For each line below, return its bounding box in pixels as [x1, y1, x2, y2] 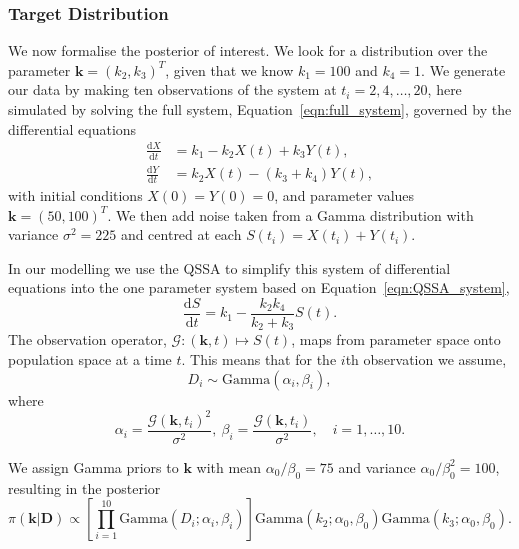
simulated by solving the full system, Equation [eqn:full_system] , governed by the [8, 99, 512, 119]
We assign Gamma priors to [8, 456, 179, 477]
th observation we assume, [345, 349, 507, 370]
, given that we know [165, 59, 294, 80]
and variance [338, 456, 416, 477]
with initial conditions [8, 184, 143, 205]
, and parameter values [274, 184, 415, 205]
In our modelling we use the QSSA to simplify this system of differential [8, 257, 451, 278]
